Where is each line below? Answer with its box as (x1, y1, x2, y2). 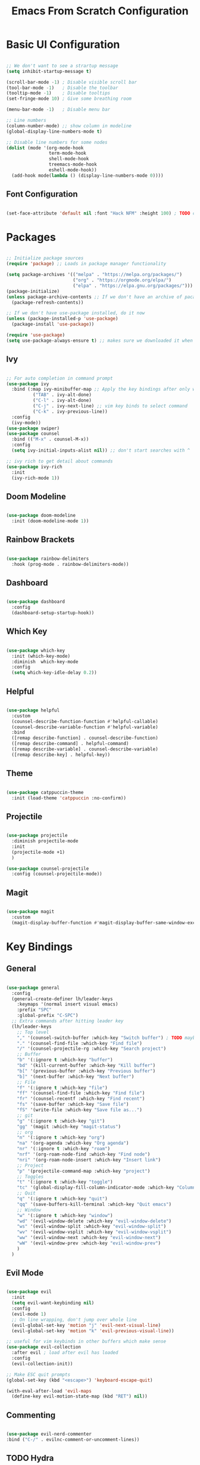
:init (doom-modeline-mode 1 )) (11, 518, 89, 524)
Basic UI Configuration (6, 38, 120, 51)
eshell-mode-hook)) (48, 167, 97, 173)
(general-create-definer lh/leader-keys (11, 996, 113, 1002)
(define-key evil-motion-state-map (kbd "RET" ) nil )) (11, 1393, 148, 1399)
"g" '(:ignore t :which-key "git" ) (17, 1118, 105, 1124)
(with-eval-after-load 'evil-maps (6, 1388, 92, 1394)
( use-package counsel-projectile (6, 865, 89, 872)
